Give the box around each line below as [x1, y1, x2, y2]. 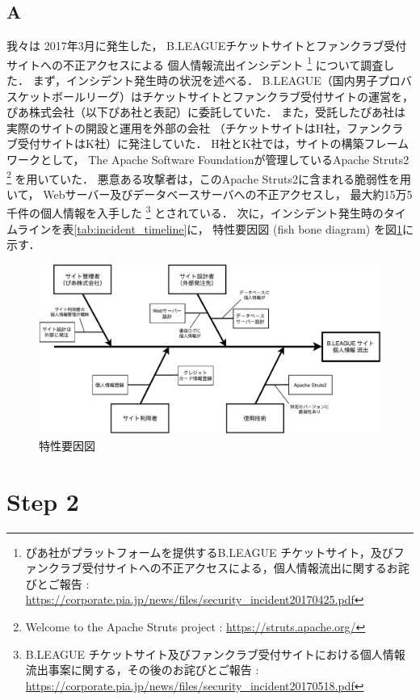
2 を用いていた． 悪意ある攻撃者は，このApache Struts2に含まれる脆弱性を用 [6, 167, 411, 187]
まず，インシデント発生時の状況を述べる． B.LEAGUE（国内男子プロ [32, 72, 401, 89]
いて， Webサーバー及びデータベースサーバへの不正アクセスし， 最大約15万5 [6, 185, 413, 202]
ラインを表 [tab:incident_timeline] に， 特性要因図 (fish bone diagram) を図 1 [17, 220, 402, 237]
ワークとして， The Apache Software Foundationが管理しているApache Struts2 [6, 151, 409, 168]
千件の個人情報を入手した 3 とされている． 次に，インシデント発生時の [6, 202, 384, 221]
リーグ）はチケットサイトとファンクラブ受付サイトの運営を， [85, 87, 414, 104]
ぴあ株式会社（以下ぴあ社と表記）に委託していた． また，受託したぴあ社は [6, 103, 405, 120]
